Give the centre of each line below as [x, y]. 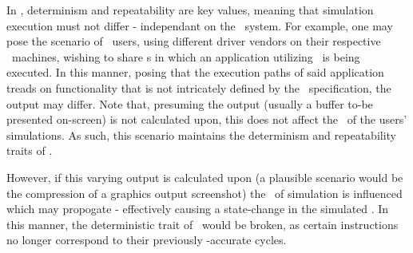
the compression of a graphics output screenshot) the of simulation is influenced [205, 193]
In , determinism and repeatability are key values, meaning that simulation [190, 10]
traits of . [30, 150]
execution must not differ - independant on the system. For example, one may [200, 25]
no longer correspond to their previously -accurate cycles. [147, 240]
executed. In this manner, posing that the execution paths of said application [195, 72]
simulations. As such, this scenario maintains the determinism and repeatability [202, 134]
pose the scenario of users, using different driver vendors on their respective [194, 41]
